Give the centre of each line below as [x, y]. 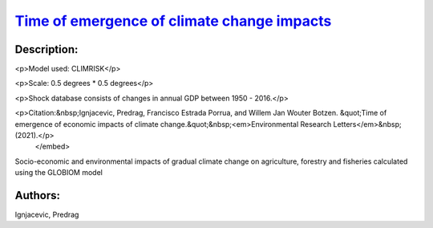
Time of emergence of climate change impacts [173, 21]
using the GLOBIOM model [59, 173]
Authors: [37, 195]
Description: [47, 49]
